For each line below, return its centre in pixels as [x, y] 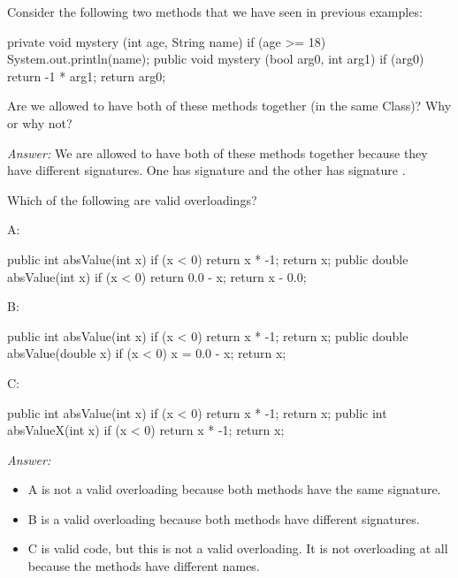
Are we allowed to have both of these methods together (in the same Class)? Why [229, 106]
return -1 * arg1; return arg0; [87, 76]
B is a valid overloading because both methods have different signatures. [224, 518]
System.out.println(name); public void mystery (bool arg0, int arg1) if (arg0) [216, 59]
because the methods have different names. [144, 566]
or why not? [40, 122]
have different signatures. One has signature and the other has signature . [206, 170]
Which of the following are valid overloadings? [132, 199]
